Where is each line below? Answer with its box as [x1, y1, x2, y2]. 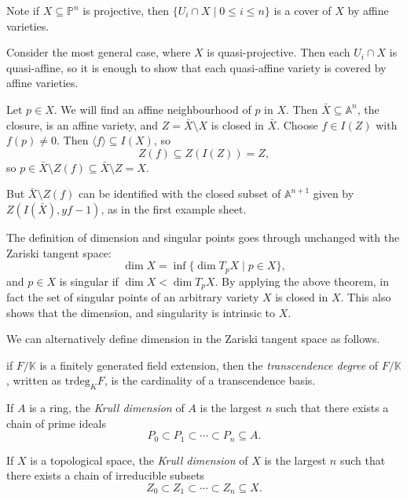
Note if [6, 2, 39, 18]
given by [313, 185, 354, 202]
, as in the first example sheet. [101, 200, 247, 217]
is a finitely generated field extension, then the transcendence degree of [39, 356, 379, 373]
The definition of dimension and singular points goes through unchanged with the [6, 228, 400, 245]
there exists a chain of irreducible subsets [6, 467, 205, 484]
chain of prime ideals [6, 414, 106, 431]
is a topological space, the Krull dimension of [30, 451, 248, 468]
